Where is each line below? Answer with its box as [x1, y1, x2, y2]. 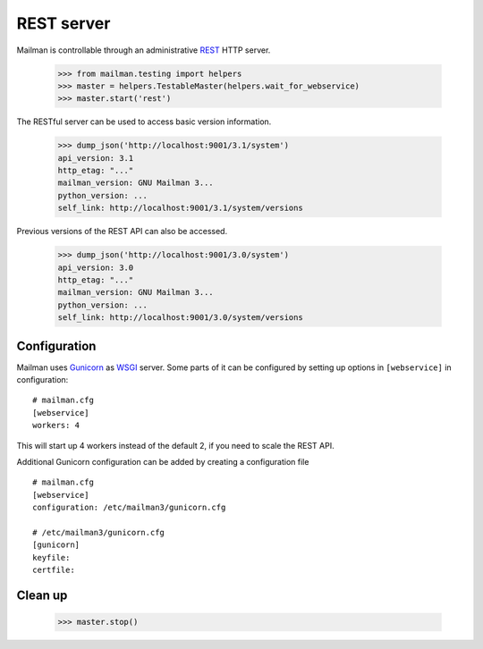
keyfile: [32, 552, 71, 562]
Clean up [16, 587, 68, 603]
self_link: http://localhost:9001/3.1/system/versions [57, 203, 303, 214]
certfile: [32, 565, 75, 576]
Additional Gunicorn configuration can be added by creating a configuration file [16, 457, 309, 467]
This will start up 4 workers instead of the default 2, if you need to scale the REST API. [16, 440, 335, 451]
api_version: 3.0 [57, 262, 134, 273]
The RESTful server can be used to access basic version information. [16, 116, 272, 127]
